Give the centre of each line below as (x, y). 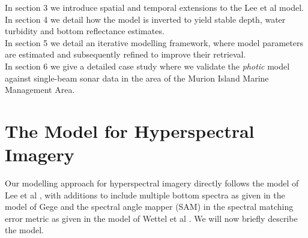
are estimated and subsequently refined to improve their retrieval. (125, 54)
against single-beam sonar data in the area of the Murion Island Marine (137, 78)
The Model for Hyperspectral (130, 130)
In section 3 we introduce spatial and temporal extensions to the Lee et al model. (154, 7)
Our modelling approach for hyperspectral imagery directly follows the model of (152, 183)
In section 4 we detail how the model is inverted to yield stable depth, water (145, 19)
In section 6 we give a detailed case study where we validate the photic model (147, 66)
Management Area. (40, 90)
